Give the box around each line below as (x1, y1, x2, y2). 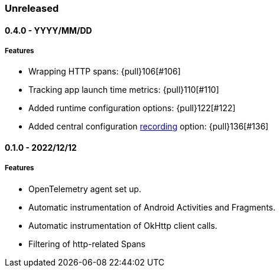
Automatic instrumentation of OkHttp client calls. (28, 220, 217, 231)
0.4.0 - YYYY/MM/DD (5, 25, 92, 35)
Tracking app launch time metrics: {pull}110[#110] (28, 85, 219, 95)
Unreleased (5, 2, 59, 14)
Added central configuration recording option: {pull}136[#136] (28, 121, 269, 132)
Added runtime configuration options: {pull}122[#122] (28, 103, 236, 114)
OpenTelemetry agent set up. (28, 183, 142, 194)
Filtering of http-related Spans (28, 238, 146, 249)
